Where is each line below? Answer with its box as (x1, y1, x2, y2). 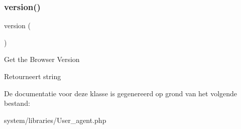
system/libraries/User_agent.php (4, 114, 106, 125)
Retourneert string (4, 71, 61, 81)
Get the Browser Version (4, 54, 80, 64)
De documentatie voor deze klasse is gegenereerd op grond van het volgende (4, 88, 237, 98)
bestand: (4, 98, 30, 108)
